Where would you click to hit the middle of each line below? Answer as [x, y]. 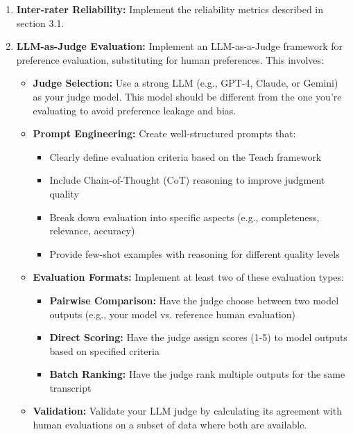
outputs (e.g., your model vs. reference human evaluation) [172, 314]
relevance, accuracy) [92, 231]
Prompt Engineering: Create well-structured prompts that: [164, 133]
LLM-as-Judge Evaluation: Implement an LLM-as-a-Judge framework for [180, 46]
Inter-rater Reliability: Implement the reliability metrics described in [170, 9]
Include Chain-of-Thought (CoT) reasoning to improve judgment [187, 180]
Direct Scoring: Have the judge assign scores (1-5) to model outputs [198, 337]
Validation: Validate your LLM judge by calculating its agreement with [187, 411]
